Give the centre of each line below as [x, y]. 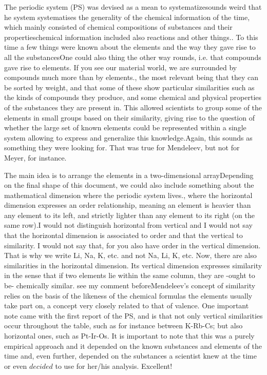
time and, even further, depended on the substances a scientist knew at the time [130, 356]
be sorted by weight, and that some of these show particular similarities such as [129, 87]
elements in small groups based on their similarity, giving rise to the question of [129, 117]
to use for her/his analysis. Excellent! [114, 366]
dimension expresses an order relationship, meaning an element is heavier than [128, 205]
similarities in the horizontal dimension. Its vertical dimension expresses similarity [133, 265]
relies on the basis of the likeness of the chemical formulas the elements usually [128, 295]
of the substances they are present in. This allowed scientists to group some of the [133, 107]
